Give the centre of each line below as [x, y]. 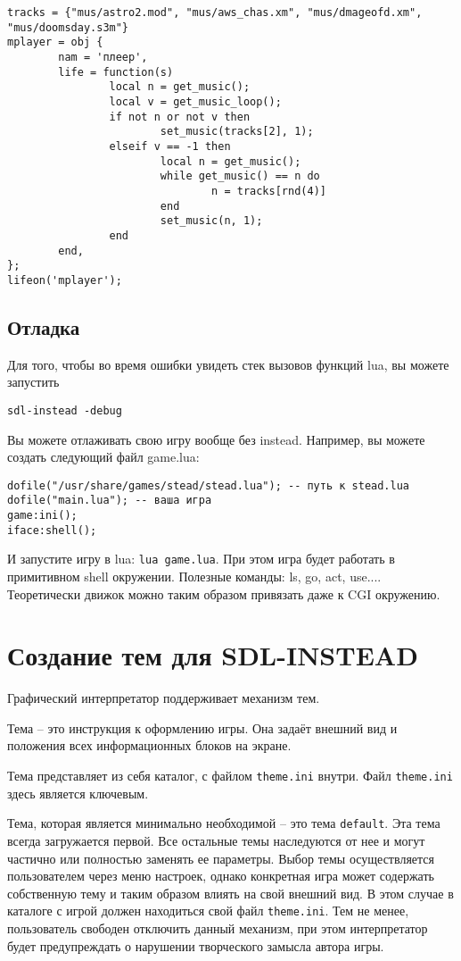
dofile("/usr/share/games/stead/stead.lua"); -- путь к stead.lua [209, 485]
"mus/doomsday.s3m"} [68, 27]
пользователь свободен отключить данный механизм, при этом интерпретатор [218, 928]
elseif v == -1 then [170, 146]
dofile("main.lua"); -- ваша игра [110, 501]
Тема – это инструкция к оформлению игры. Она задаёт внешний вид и [202, 727]
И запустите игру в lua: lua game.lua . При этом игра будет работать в [201, 559]
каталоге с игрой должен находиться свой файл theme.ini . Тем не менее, [208, 911]
